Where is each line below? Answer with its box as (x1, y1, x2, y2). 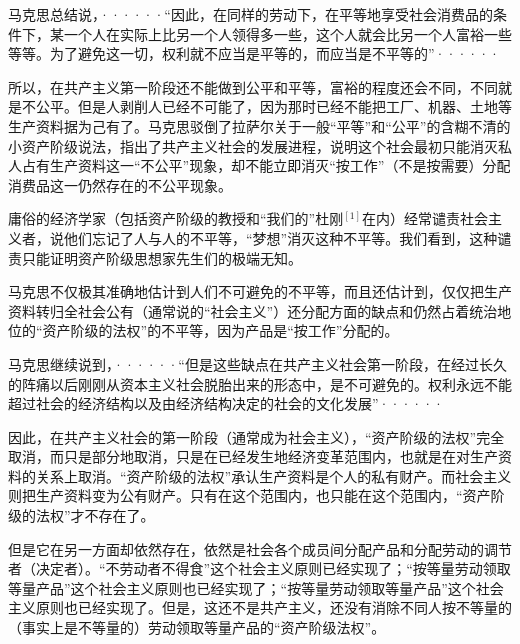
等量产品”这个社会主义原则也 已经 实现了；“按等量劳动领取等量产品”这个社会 (8, 577, 504, 598)
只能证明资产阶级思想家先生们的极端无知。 (21, 247, 302, 268)
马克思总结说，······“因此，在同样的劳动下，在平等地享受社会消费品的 (8, 4, 493, 24)
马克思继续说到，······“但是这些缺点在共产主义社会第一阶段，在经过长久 (8, 353, 507, 374)
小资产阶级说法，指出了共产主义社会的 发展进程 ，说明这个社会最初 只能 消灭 (8, 135, 498, 156)
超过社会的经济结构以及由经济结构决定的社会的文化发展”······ (8, 393, 444, 414)
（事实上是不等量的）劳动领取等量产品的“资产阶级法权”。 (8, 617, 386, 638)
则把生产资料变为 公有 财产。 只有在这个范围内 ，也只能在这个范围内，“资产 (8, 485, 491, 506)
